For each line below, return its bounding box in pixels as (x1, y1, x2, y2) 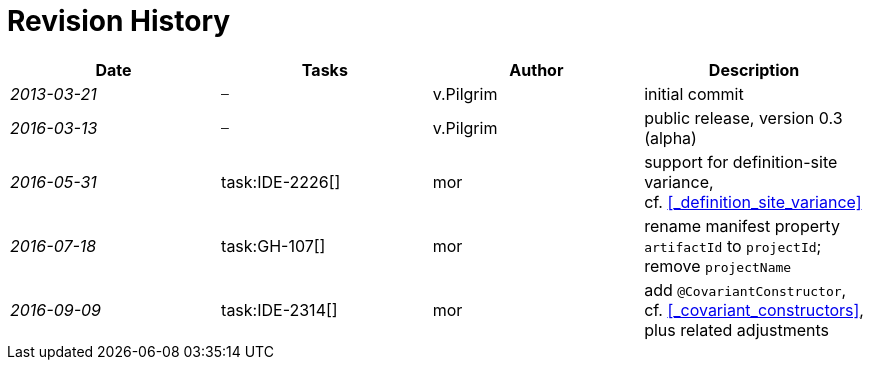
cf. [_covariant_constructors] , (644, 299, 864, 320)
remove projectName (644, 255, 792, 276)
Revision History (7, 4, 231, 38)
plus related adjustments (644, 319, 829, 340)
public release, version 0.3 (644, 107, 843, 128)
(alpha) (644, 127, 697, 148)
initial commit (644, 83, 744, 104)
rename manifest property (644, 215, 840, 236)
